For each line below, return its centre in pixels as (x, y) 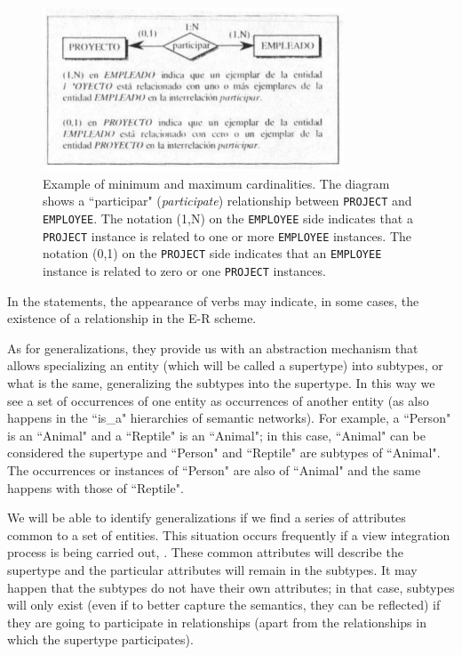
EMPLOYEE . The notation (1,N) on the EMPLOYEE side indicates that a (228, 218)
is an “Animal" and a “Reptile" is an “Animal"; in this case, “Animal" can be (216, 435)
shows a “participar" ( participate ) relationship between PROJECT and (227, 201)
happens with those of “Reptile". (96, 487)
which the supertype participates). (100, 639)
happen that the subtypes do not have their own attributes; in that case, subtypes (231, 587)
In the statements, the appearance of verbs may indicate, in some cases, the (213, 300)
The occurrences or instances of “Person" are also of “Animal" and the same (214, 469)
